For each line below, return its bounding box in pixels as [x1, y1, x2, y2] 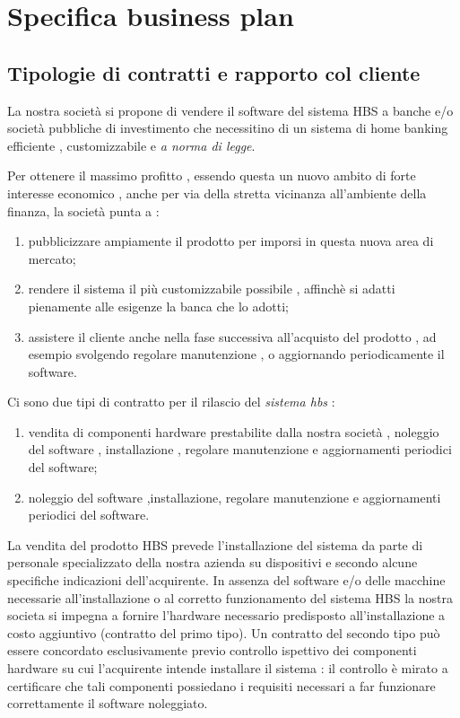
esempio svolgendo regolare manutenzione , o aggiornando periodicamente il [28, 345, 445, 363]
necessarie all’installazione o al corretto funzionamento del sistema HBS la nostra [7, 588, 453, 607]
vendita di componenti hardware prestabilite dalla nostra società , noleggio [28, 422, 439, 441]
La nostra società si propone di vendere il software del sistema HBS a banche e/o [7, 101, 454, 119]
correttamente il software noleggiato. [7, 694, 208, 713]
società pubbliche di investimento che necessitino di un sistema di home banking [7, 118, 448, 137]
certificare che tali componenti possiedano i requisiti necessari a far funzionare [7, 676, 436, 695]
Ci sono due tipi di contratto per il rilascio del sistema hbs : [7, 392, 335, 411]
